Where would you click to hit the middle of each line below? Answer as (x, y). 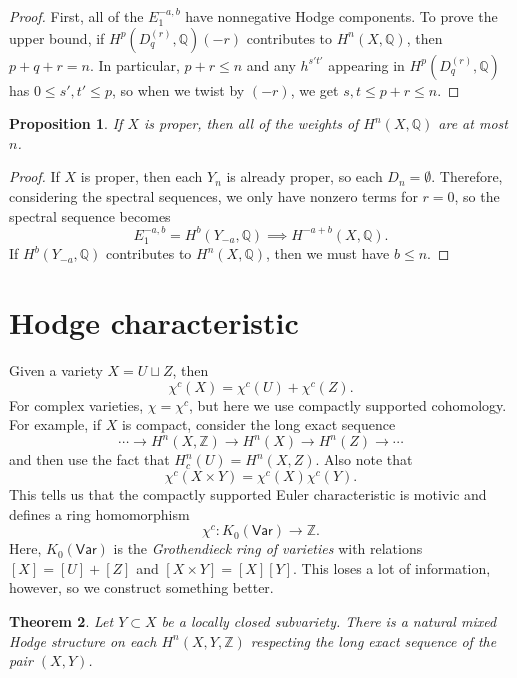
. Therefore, (467, 176)
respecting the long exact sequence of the (373, 640)
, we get (314, 89)
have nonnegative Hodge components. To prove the (341, 16)
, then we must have (327, 253)
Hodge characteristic (154, 322)
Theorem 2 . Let (61, 620)
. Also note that (364, 459)
